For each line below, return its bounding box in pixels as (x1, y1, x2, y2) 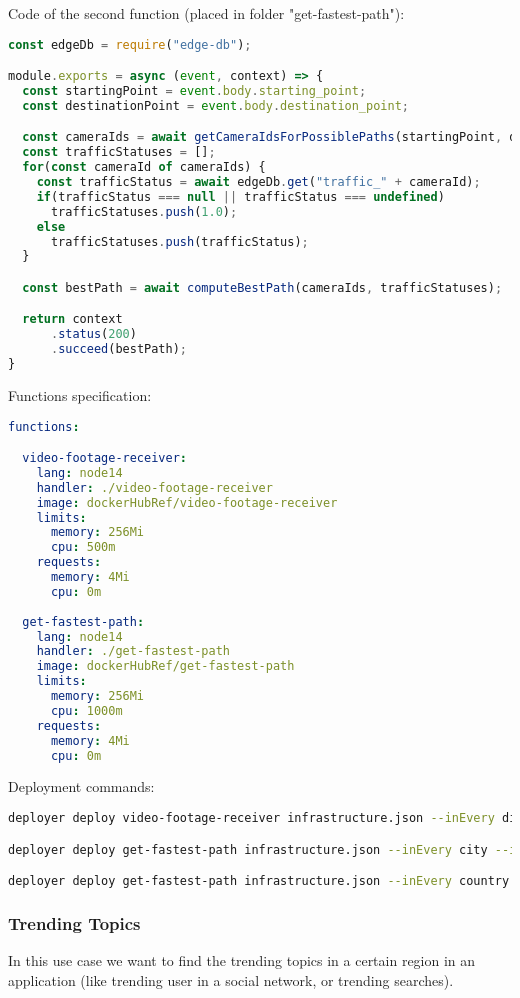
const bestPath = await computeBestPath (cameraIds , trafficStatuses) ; (22, 280, 503, 295)
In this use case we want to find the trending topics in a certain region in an (8, 950, 476, 971)
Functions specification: (8, 384, 152, 405)
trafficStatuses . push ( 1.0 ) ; (50, 204, 238, 219)
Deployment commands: (8, 776, 155, 797)
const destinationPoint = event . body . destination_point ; (22, 98, 409, 113)
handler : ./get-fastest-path (36, 644, 230, 659)
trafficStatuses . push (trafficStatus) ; (50, 234, 309, 249)
